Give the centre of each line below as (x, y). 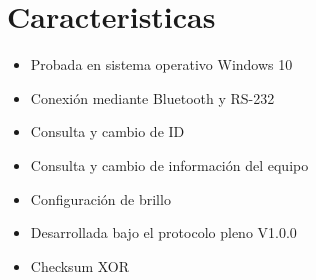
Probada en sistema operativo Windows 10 (161, 64)
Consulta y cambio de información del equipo (169, 164)
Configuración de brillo (100, 198)
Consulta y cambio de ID (107, 131)
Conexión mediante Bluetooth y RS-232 (152, 97)
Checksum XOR (80, 265)
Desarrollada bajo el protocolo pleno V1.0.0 (163, 232)
